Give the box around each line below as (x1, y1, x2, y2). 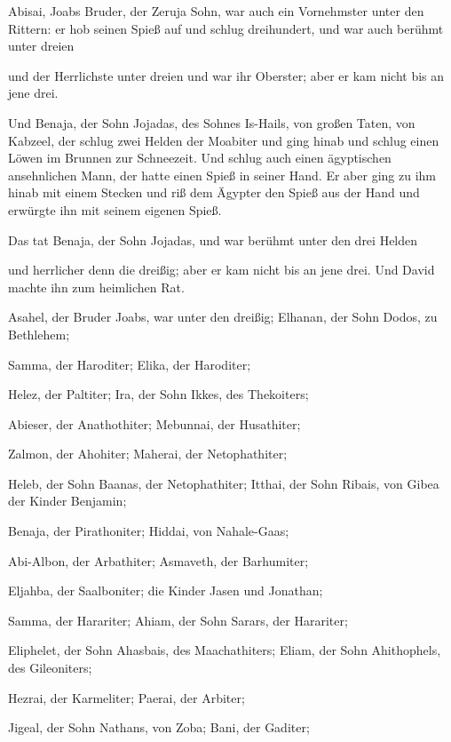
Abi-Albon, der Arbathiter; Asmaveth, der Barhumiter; (8, 551, 309, 570)
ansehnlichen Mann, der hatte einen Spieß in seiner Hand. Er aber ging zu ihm (8, 165, 436, 184)
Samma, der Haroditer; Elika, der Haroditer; (8, 355, 251, 373)
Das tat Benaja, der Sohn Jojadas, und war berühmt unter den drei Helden (8, 230, 418, 249)
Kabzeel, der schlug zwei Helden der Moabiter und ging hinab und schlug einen (8, 131, 439, 149)
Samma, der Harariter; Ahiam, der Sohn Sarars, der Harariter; (8, 610, 348, 629)
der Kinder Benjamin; (8, 491, 127, 510)
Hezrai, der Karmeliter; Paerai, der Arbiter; (8, 688, 245, 706)
